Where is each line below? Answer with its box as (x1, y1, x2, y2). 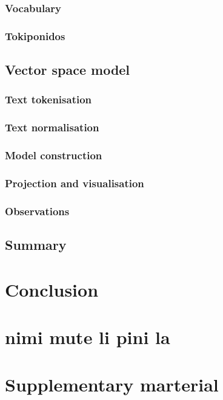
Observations (5, 203, 70, 218)
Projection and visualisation (5, 175, 144, 190)
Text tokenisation (5, 92, 92, 107)
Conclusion (5, 277, 99, 302)
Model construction (5, 148, 102, 163)
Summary (5, 235, 67, 254)
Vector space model (5, 60, 130, 79)
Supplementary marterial (5, 372, 219, 397)
